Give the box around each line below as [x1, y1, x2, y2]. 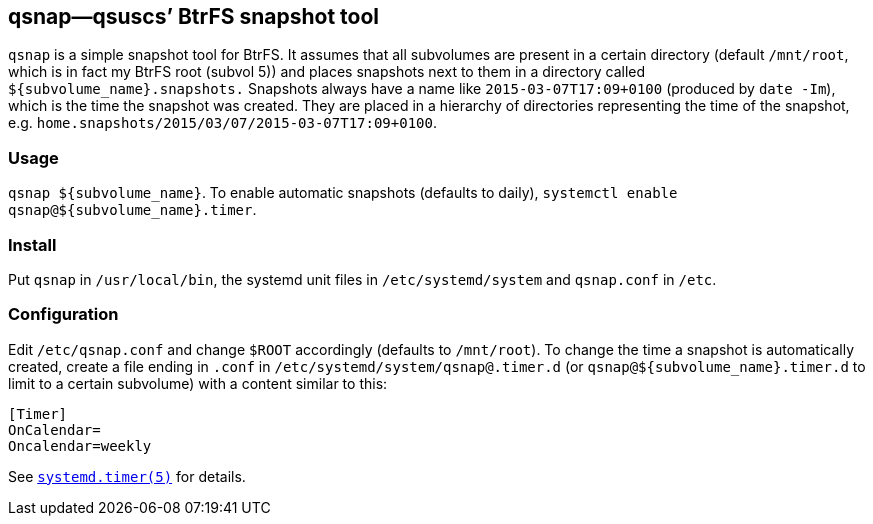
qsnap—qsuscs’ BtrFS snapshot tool [8, 4, 380, 29]
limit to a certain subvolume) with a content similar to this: [8, 374, 388, 392]
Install [8, 234, 57, 255]
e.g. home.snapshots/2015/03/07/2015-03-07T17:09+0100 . [8, 114, 437, 132]
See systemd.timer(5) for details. [8, 467, 246, 485]
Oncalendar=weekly [8, 437, 152, 454]
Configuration [8, 304, 119, 325]
